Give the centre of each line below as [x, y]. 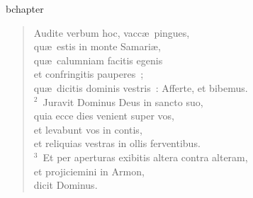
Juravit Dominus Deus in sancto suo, [123, 101]
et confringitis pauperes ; [89, 74]
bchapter [25, 8]
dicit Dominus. [66, 185]
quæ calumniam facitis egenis [98, 60]
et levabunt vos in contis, [88, 129]
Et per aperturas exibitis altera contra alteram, [145, 157]
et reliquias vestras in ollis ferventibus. [117, 143]
